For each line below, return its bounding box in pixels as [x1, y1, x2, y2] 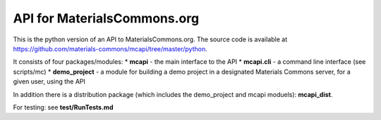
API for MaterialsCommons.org [13, 11, 200, 26]
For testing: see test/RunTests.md [13, 102, 114, 112]
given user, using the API [13, 77, 86, 86]
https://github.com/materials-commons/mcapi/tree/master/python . [13, 44, 207, 53]
